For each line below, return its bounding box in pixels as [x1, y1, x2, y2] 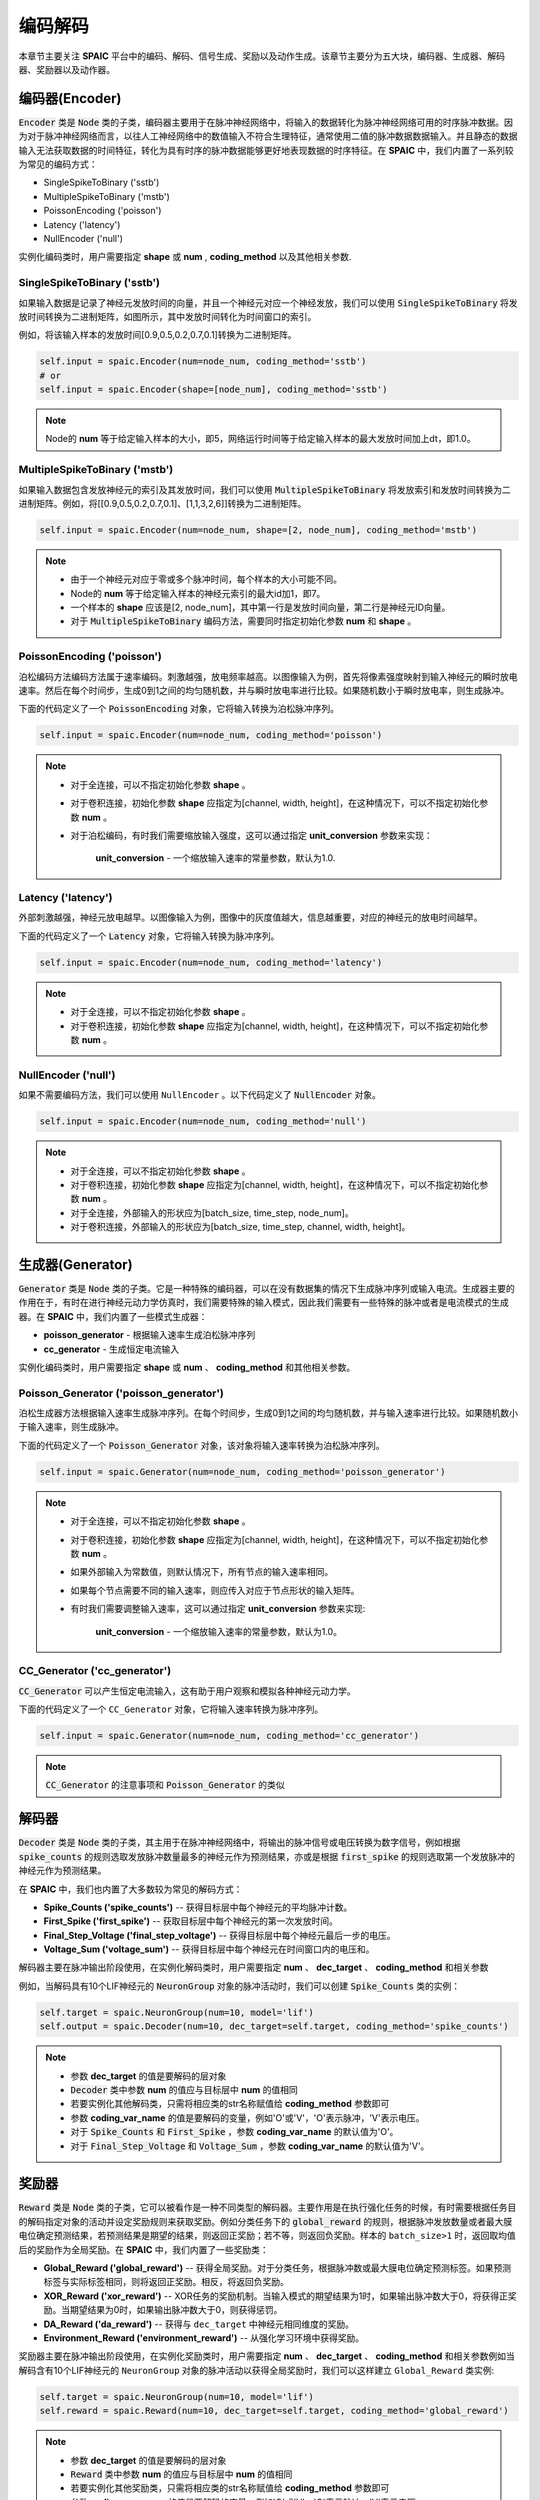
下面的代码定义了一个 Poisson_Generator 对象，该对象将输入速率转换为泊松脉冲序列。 [18, 1439, 385, 1451]
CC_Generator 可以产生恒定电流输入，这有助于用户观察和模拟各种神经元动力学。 [18, 1685, 357, 1697]
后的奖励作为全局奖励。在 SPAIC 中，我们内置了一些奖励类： [18, 2243, 269, 2255]
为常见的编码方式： [18, 158, 98, 170]
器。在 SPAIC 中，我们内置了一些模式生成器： [18, 1310, 208, 1322]
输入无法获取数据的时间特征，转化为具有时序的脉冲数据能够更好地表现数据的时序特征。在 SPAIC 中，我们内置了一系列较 [18, 144, 514, 156]
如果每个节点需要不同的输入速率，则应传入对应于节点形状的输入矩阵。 [70, 1584, 360, 1596]
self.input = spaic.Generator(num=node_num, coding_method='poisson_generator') [39, 1466, 446, 1477]
